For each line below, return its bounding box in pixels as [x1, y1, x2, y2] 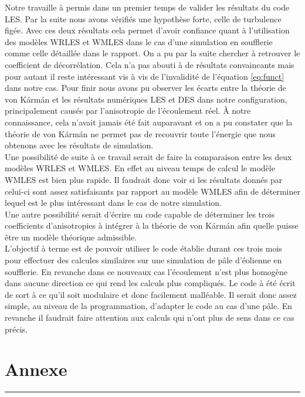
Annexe [5, 357, 67, 381]
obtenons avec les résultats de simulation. [5, 139, 154, 151]
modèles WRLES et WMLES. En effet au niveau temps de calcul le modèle [5, 162, 275, 174]
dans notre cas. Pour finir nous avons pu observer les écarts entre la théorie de [5, 82, 286, 94]
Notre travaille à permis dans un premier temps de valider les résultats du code [5, 1, 290, 13]
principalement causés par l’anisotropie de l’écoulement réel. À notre [5, 104, 251, 117]
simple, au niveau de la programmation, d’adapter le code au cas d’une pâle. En [5, 300, 293, 312]
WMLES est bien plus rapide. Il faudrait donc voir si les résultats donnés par [5, 173, 283, 185]
